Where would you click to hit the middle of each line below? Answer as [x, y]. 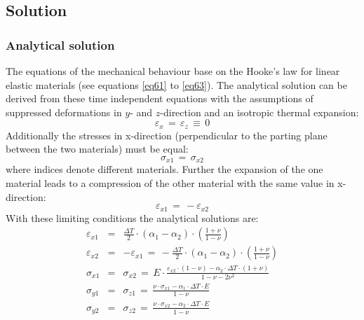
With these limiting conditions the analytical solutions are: [132, 217]
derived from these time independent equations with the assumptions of [160, 98]
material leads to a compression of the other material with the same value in [170, 183]
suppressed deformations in [64, 112]
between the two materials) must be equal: [97, 149]
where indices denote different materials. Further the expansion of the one [164, 169]
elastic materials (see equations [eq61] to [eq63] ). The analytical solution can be [176, 84]
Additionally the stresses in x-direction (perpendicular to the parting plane [167, 135]
